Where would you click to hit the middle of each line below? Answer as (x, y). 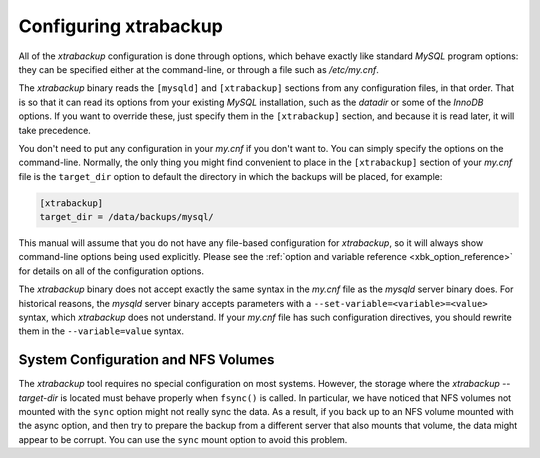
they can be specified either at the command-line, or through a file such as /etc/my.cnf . (198, 69)
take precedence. (55, 130)
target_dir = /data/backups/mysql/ (126, 217)
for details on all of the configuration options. (111, 271)
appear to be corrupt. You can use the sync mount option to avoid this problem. (183, 439)
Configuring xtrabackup (121, 26)
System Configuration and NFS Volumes (146, 360)
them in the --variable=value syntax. (101, 331)
